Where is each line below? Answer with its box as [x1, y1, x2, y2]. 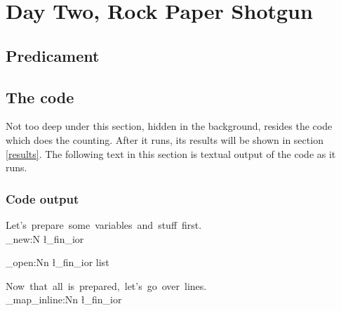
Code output [6, 190, 79, 207]
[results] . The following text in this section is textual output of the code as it [6, 146, 336, 161]
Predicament [6, 44, 100, 66]
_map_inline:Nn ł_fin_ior [6, 292, 122, 307]
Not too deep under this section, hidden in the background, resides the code [6, 119, 333, 133]
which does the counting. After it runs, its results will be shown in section [6, 132, 323, 147]
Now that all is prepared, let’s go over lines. [6, 278, 207, 293]
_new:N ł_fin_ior [6, 231, 84, 246]
